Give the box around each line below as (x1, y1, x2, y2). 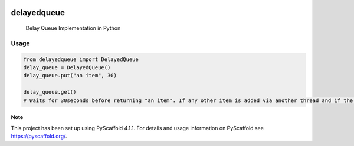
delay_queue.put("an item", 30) (23, 72, 117, 79)
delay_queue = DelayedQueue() (23, 64, 111, 70)
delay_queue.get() (23, 89, 77, 96)
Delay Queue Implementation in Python (25, 25, 121, 32)
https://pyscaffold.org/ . (11, 133, 67, 140)
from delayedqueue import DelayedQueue (23, 56, 139, 63)
